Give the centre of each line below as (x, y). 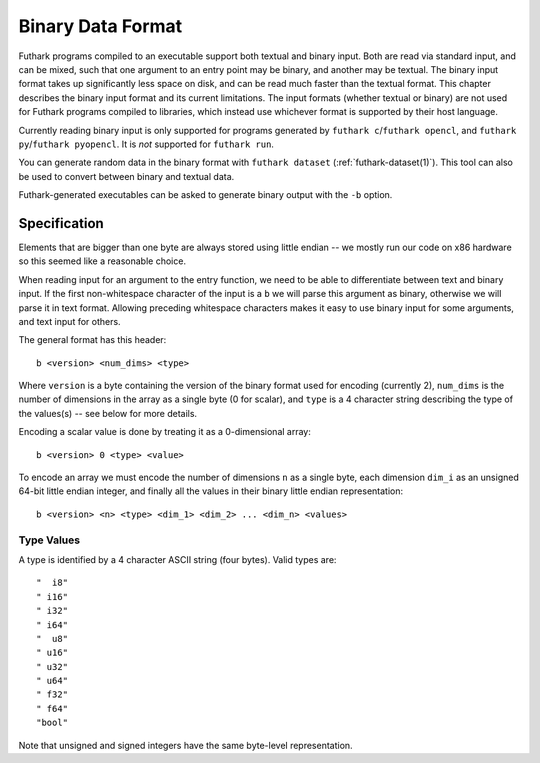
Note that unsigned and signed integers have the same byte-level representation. (186, 745)
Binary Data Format (100, 26)
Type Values (49, 540)
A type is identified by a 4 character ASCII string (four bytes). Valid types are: (177, 559)
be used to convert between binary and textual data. (126, 176)
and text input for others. (69, 321)
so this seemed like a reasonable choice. (102, 261)
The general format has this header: (92, 340)
